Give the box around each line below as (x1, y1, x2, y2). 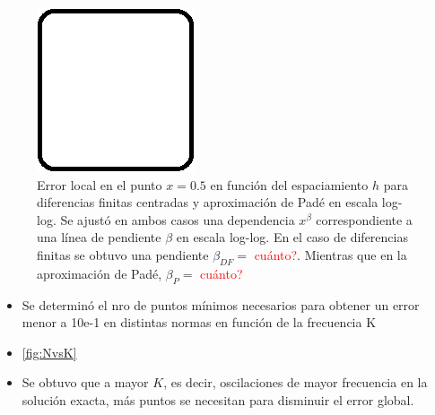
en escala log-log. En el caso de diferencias (176, 228, 408, 246)
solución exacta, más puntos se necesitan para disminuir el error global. (22, 390, 414, 409)
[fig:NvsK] (22, 342, 77, 361)
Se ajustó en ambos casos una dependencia (60, 210, 295, 229)
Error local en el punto (37, 175, 162, 194)
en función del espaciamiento (210, 175, 369, 194)
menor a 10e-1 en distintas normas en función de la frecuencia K (22, 313, 377, 332)
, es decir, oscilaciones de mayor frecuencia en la (163, 373, 428, 392)
